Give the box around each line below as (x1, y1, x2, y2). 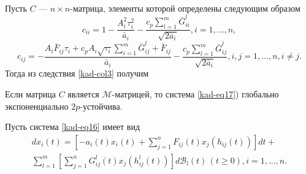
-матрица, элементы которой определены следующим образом (70, 2, 300, 14)
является (67, 88, 99, 100)
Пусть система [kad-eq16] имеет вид (5, 120, 140, 133)
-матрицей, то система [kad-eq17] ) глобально (112, 88, 279, 100)
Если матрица (5, 88, 56, 100)
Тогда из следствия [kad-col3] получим (5, 67, 149, 80)
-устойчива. (80, 99, 123, 112)
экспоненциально (5, 99, 69, 112)
